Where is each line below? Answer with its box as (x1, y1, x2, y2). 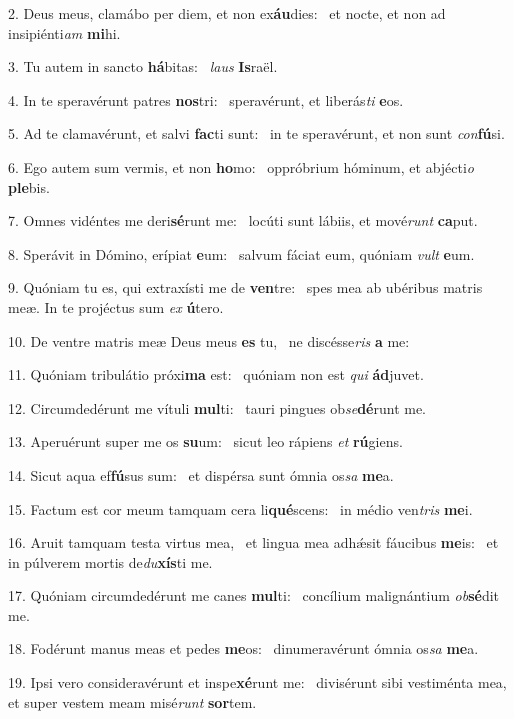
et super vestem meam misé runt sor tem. (8, 691, 257, 712)
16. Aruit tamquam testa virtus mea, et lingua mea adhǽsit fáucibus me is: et (8, 532, 499, 553)
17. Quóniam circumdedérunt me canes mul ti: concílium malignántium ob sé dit (8, 585, 500, 606)
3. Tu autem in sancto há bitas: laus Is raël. (8, 56, 278, 77)
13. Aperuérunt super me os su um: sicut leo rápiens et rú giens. (8, 431, 403, 452)
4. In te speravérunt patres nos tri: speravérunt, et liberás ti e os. (8, 89, 404, 110)
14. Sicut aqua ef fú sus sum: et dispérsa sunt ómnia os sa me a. (8, 464, 394, 485)
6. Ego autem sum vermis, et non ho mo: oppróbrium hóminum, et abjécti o (8, 156, 475, 177)
